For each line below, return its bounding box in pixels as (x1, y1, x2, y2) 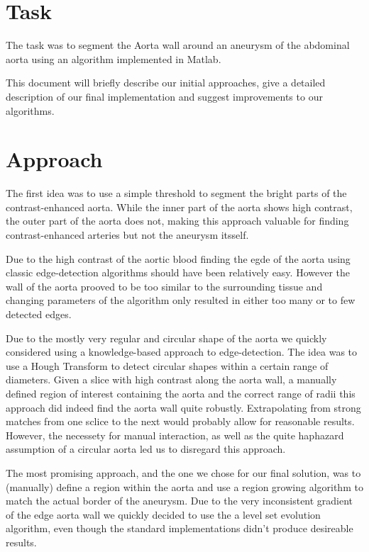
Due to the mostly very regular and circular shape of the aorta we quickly (6, 330, 327, 345)
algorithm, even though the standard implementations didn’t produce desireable (6, 521, 353, 536)
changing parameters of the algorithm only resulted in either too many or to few (6, 293, 356, 308)
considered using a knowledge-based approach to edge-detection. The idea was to (6, 344, 358, 359)
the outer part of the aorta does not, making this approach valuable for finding (6, 213, 349, 228)
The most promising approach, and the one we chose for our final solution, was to (6, 465, 361, 480)
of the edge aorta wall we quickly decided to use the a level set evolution (6, 507, 321, 522)
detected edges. (6, 306, 72, 321)
